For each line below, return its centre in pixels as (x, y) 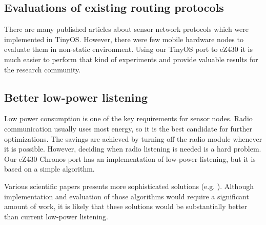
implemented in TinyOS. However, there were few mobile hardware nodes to (124, 39)
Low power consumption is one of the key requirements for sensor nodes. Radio (128, 118)
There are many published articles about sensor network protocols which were (127, 29)
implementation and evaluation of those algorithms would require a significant (127, 196)
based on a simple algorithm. (49, 169)
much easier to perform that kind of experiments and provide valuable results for (131, 59)
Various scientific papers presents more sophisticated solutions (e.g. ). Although (129, 186)
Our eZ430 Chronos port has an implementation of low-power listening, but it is (130, 158)
